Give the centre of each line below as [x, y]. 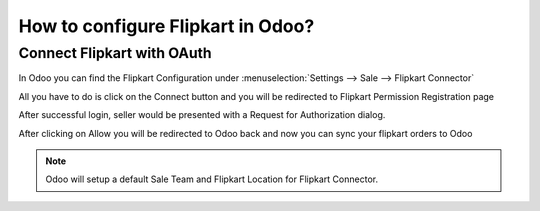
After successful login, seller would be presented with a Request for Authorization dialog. [202, 115]
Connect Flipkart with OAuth [115, 53]
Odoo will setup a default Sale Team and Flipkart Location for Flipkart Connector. [212, 179]
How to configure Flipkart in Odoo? [166, 26]
